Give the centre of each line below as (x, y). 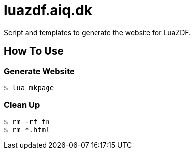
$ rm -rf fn (27, 122)
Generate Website (39, 71)
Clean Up (22, 105)
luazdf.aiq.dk (48, 10)
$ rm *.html (27, 130)
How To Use (34, 51)
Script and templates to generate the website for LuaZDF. (97, 32)
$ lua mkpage (29, 88)
